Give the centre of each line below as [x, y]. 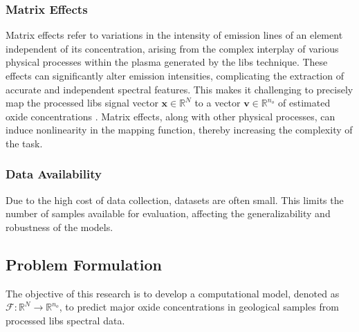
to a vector [218, 103]
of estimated [304, 103]
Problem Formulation [84, 264]
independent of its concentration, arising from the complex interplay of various [172, 48]
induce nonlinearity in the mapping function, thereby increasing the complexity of [179, 130]
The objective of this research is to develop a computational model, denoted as [173, 293]
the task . [24, 143]
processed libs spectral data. [65, 320]
